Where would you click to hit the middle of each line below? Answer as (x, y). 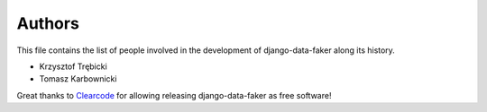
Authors (48, 23)
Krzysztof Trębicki (73, 66)
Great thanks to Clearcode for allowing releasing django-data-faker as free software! (174, 95)
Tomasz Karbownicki (78, 79)
